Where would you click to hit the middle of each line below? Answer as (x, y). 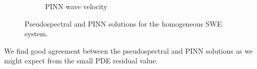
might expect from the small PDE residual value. (81, 61)
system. (36, 33)
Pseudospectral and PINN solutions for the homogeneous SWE (123, 23)
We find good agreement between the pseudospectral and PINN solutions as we (128, 50)
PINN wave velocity (76, 6)
